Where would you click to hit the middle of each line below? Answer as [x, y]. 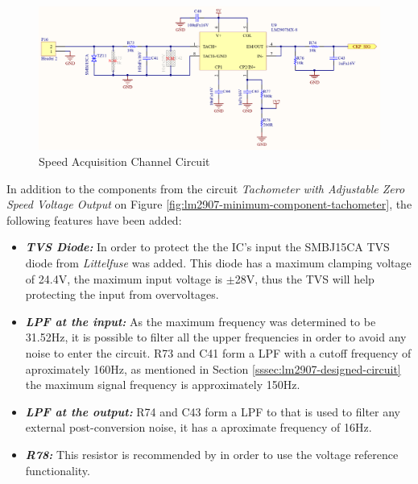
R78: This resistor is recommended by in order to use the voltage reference [212, 454]
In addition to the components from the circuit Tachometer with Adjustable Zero [206, 188]
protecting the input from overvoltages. [122, 294]
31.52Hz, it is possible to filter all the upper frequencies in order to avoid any [216, 337]
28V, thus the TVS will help [304, 278]
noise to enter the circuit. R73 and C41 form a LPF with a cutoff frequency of [218, 352]
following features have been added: [94, 219]
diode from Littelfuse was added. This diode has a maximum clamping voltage [218, 263]
